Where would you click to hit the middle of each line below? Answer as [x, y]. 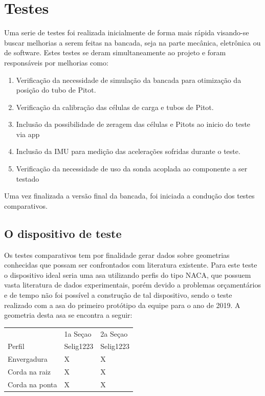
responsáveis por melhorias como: [56, 62]
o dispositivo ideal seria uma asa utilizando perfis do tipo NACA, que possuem [128, 274]
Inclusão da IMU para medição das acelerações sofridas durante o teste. [128, 151]
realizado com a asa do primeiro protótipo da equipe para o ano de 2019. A [122, 305]
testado [28, 178]
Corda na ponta [32, 384]
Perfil [16, 346]
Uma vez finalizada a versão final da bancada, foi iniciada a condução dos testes [129, 196]
